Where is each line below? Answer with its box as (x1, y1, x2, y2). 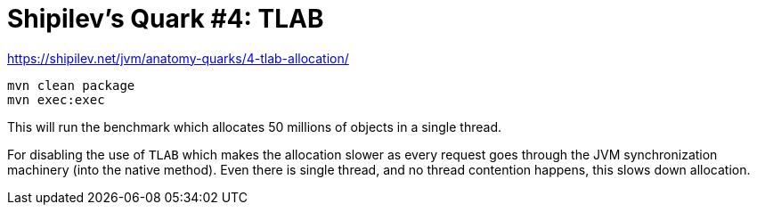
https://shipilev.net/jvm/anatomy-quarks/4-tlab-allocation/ (7, 50, 349, 66)
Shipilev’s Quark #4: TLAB (7, 4, 324, 34)
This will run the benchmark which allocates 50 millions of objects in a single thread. (7, 118, 502, 135)
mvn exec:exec (7, 92, 105, 107)
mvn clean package (7, 77, 135, 93)
